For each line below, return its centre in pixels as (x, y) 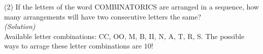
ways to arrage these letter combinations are (73, 46)
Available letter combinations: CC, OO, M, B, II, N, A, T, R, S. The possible (124, 36)
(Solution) (20, 26)
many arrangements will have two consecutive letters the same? (103, 16)
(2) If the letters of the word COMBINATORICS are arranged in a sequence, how (131, 6)
